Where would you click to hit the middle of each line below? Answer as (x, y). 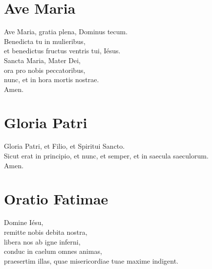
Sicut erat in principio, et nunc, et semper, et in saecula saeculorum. (106, 156)
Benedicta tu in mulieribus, (45, 41)
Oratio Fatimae (56, 199)
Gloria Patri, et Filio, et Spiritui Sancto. (64, 146)
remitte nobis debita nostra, (46, 232)
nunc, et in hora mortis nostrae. (52, 79)
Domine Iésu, (24, 222)
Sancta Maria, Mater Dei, (42, 60)
